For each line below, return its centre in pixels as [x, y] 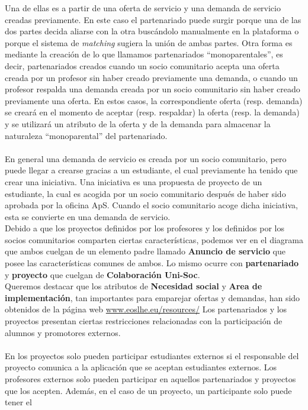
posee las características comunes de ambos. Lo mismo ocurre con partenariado [152, 263]
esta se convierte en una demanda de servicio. [88, 216]
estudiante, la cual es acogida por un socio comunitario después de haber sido [145, 193]
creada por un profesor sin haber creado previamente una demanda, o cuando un [151, 77]
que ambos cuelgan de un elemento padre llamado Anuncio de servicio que [145, 251]
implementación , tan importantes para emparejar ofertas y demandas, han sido [153, 297]
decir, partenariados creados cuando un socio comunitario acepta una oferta [142, 65]
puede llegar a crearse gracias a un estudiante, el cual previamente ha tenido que [151, 170]
